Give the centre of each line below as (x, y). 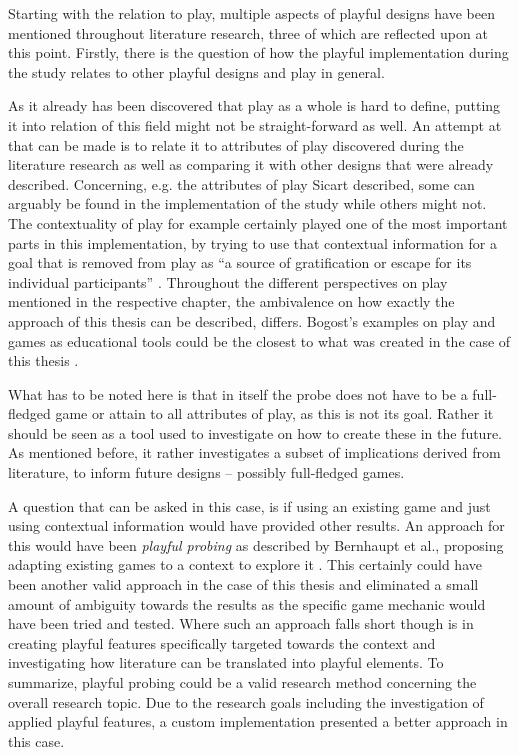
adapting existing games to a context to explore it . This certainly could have (245, 564)
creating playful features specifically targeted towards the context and (222, 642)
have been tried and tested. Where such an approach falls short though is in (241, 623)
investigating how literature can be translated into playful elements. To (226, 662)
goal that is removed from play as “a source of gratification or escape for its (240, 262)
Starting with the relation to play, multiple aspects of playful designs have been (251, 13)
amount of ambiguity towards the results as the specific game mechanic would (247, 603)
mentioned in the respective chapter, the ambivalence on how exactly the (231, 301)
